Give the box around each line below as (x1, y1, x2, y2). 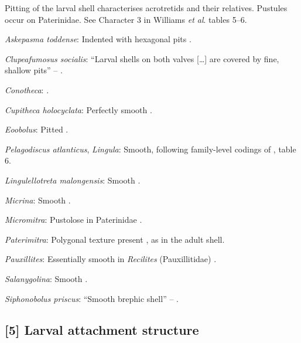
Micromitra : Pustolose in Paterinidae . (5, 213, 142, 226)
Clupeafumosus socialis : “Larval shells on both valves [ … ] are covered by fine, (5, 52, 279, 64)
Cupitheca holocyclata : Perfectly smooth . (5, 103, 152, 116)
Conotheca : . (5, 83, 49, 96)
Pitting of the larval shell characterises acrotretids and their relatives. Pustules (5, 2, 288, 13)
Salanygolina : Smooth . (5, 272, 88, 284)
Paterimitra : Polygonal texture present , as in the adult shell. (5, 233, 225, 245)
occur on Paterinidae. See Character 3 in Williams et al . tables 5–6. (5, 13, 247, 25)
